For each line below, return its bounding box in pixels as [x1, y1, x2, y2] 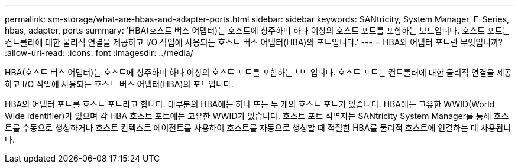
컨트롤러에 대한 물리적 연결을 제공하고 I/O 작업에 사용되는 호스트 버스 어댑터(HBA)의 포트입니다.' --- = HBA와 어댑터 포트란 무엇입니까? [5, 37, 503, 47]
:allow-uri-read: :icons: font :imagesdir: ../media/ [5, 48, 193, 58]
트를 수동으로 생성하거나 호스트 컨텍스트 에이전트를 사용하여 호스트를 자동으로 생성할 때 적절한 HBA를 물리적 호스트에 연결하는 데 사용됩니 [5, 123, 511, 133]
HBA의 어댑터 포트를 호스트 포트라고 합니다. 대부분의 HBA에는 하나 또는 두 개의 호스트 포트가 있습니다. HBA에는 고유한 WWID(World [5, 99, 495, 109]
